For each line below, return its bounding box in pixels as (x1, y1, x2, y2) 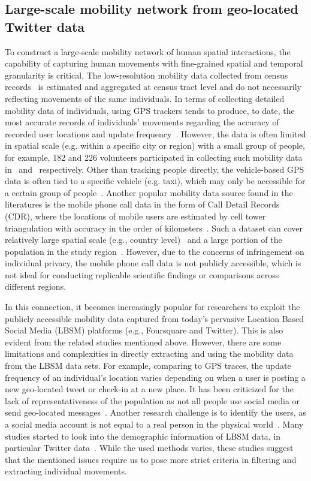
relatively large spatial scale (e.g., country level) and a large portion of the (5, 233, 282, 246)
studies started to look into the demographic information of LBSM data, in (5, 429, 281, 442)
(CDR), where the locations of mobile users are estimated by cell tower (5, 209, 266, 222)
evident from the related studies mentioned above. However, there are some (5, 335, 282, 348)
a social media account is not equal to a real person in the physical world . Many (5, 418, 304, 430)
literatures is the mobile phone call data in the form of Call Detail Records (5, 198, 280, 211)
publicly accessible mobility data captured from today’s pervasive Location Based (5, 312, 304, 324)
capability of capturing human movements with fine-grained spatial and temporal (5, 57, 303, 70)
